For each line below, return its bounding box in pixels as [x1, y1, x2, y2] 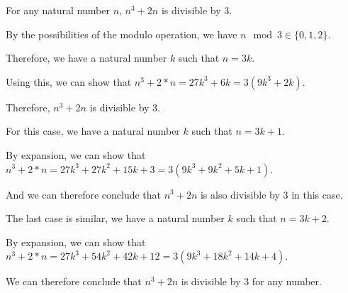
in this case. [291, 187, 343, 201]
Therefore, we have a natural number [6, 50, 167, 65]
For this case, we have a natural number [6, 123, 180, 138]
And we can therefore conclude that [6, 187, 162, 201]
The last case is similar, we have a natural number [6, 211, 225, 226]
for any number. [252, 274, 322, 289]
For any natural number [6, 3, 110, 17]
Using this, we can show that [6, 74, 132, 89]
